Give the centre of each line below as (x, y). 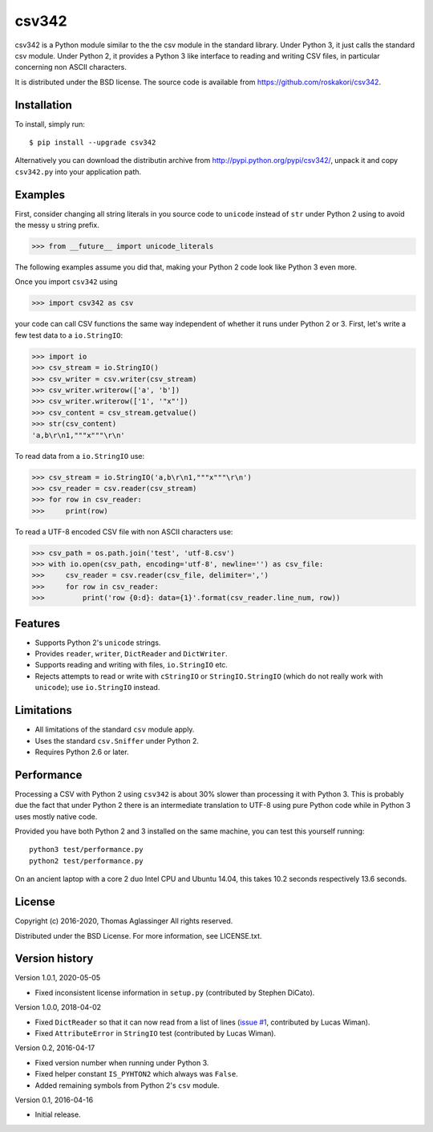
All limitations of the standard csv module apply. (115, 729)
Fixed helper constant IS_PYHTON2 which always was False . (136, 1074)
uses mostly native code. (56, 816)
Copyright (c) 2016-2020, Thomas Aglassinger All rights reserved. (124, 921)
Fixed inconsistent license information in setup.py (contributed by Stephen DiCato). (175, 992)
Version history (54, 959)
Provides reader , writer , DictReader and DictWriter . (131, 654)
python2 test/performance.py (86, 861)
